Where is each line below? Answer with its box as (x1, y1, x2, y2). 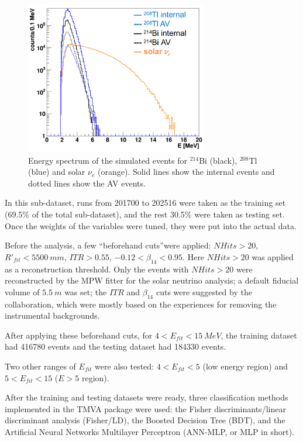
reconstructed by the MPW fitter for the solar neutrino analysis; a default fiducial (5, 274, 299, 286)
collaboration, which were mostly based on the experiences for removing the (5, 298, 277, 310)
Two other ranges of (5, 360, 76, 372)
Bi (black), (199, 154, 237, 166)
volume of (5, 285, 40, 298)
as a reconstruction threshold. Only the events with (5, 263, 189, 275)
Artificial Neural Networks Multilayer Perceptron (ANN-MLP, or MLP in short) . (5, 425, 294, 437)
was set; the (64, 285, 107, 298)
